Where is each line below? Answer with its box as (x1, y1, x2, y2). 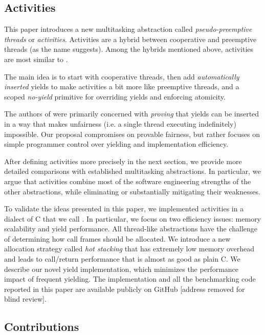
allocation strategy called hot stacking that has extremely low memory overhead (4, 243, 254, 254)
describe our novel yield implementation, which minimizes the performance (4, 263, 239, 274)
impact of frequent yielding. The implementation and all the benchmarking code (4, 273, 256, 284)
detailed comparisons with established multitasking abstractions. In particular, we (4, 166, 261, 176)
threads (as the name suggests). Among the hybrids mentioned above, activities (4, 44, 254, 54)
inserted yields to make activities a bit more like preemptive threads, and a (4, 81, 239, 92)
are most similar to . (4, 53, 68, 64)
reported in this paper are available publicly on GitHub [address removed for (4, 283, 245, 294)
